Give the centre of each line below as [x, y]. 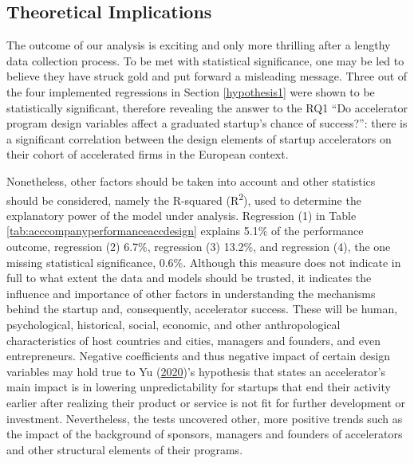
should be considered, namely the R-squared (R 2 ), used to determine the [184, 198]
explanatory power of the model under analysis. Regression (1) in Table [181, 215]
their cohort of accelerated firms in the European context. [148, 154]
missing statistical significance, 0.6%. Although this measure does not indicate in [204, 262]
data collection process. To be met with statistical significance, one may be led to [205, 60]
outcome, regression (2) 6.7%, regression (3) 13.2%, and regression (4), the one [199, 246]
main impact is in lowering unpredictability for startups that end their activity [199, 387]
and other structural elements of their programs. [125, 449]
